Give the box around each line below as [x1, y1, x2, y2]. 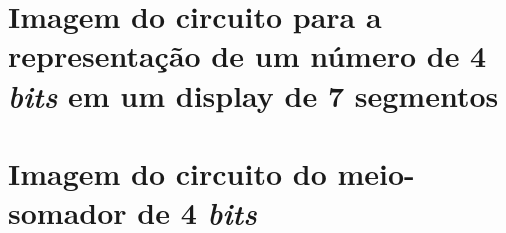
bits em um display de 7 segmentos [8, 74, 499, 116]
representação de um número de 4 [8, 35, 487, 76]
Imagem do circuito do [8, 152, 327, 193]
